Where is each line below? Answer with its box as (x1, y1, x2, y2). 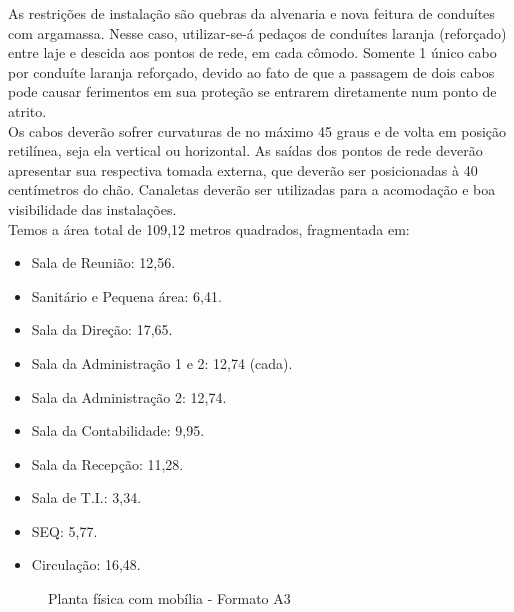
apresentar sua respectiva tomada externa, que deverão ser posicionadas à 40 (8, 159, 478, 180)
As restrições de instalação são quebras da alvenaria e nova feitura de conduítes (8, 3, 495, 23)
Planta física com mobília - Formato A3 (48, 588, 291, 609)
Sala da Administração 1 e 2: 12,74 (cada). (31, 352, 293, 373)
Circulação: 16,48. (31, 554, 141, 575)
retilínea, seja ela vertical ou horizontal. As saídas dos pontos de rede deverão (8, 140, 483, 161)
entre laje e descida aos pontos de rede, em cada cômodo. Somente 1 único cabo (8, 42, 497, 63)
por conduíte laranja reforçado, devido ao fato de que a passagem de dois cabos (8, 61, 495, 82)
